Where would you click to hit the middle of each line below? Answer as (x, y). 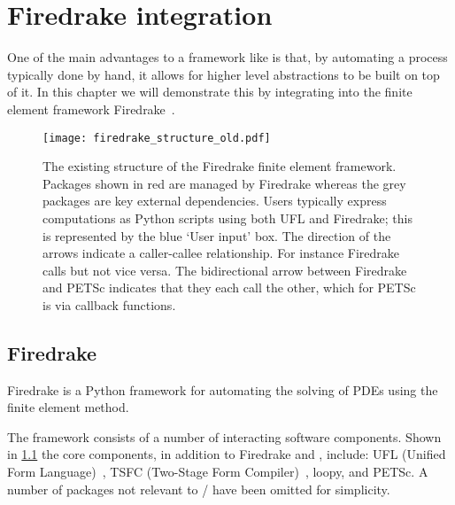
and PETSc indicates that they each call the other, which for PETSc (229, 287)
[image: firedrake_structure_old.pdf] (157, 138)
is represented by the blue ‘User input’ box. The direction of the (217, 235)
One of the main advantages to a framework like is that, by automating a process (227, 57)
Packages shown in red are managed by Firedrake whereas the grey (224, 183)
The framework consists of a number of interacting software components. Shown (224, 436)
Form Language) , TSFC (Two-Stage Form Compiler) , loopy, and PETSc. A (218, 472)
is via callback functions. (109, 304)
